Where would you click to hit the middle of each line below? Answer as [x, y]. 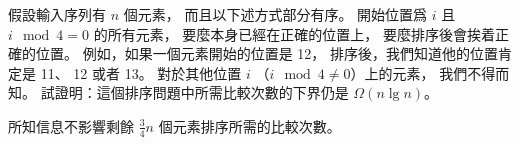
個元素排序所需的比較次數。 [249, 125]
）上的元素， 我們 [409, 72]
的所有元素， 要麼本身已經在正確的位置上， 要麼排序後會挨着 [294, 33]
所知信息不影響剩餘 [71, 125]
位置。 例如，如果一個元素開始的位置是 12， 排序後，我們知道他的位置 [266, 53]
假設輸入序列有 [57, 14]
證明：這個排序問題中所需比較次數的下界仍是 [201, 92]
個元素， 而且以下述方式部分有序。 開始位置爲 [275, 14]
